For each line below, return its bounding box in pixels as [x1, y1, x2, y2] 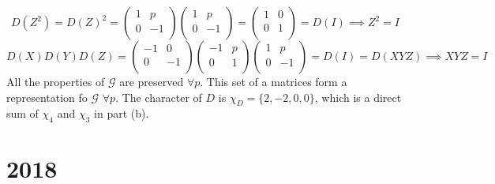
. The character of [115, 88, 202, 105]
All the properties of [6, 73, 105, 89]
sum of [6, 105, 39, 122]
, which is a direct [314, 88, 402, 105]
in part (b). [94, 105, 149, 122]
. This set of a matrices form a [200, 73, 347, 89]
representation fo [6, 88, 88, 105]
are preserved [119, 73, 184, 89]
